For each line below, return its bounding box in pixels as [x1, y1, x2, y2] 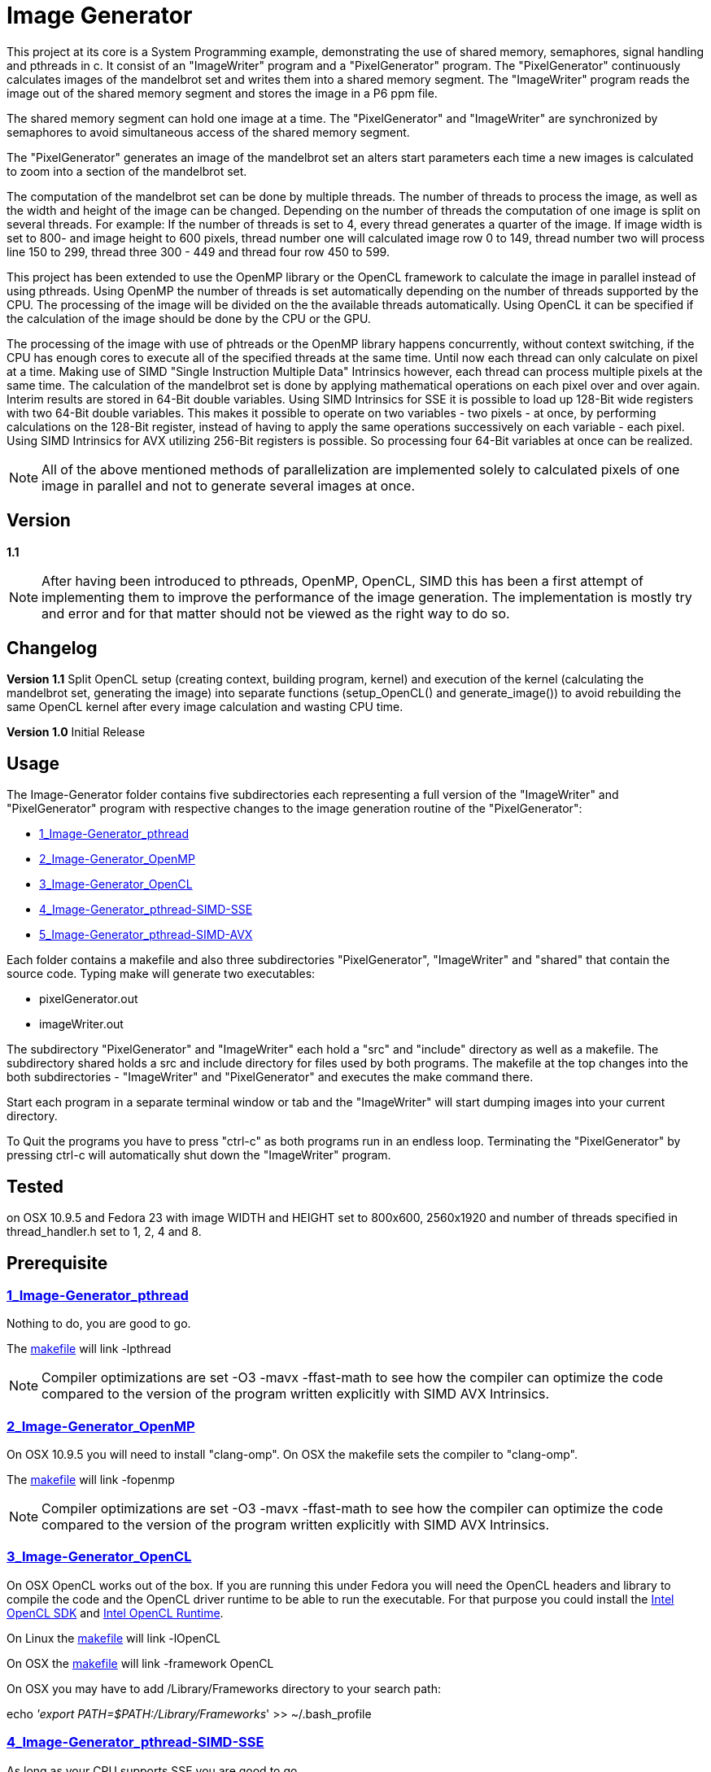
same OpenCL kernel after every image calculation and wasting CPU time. [7, 700, 403, 714]
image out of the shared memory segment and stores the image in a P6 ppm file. [7, 85, 438, 100]
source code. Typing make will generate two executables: [7, 967, 316, 981]
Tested [7, 1176, 63, 1197]
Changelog [7, 638, 98, 659]
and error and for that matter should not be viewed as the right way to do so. [41, 604, 510, 622]
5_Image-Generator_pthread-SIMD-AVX [39, 927, 253, 942]
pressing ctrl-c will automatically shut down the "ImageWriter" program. [7, 1148, 391, 1163]
